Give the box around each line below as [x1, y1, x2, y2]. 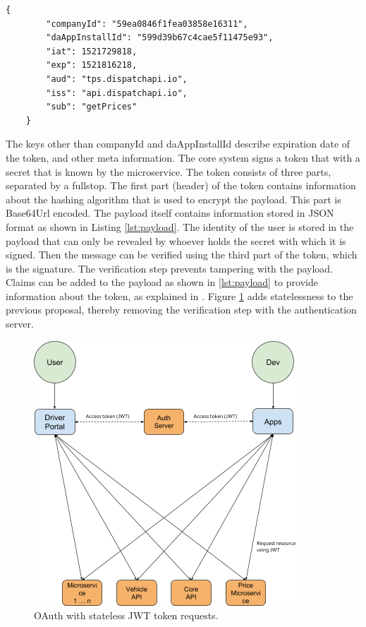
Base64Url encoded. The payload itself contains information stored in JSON [6, 205, 334, 220]
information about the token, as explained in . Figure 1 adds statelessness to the [6, 288, 353, 303]
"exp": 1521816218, [46, 60, 138, 71]
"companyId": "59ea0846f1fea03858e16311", [46, 18, 248, 29]
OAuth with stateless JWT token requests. [34, 608, 219, 623]
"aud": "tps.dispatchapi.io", [46, 73, 188, 84]
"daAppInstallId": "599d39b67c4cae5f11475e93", [46, 32, 274, 43]
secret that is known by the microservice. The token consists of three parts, [6, 164, 331, 179]
